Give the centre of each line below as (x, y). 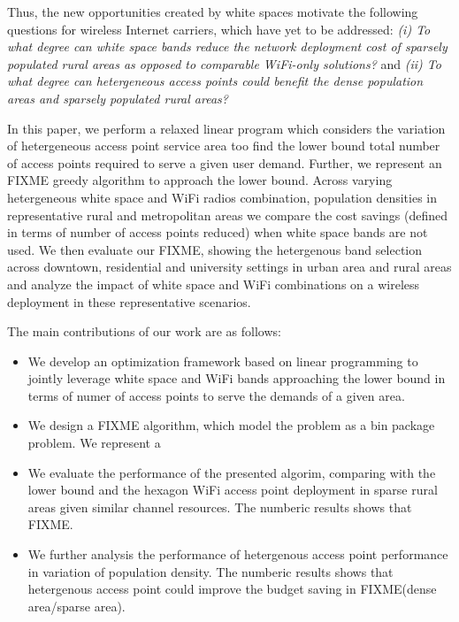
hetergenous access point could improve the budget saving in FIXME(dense (232, 589)
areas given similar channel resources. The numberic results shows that (220, 507)
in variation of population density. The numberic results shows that (210, 571)
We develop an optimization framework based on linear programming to (223, 361)
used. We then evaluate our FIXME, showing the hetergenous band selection (214, 249)
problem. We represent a (94, 443)
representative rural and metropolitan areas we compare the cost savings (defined (228, 215)
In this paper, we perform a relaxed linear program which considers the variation (226, 128)
